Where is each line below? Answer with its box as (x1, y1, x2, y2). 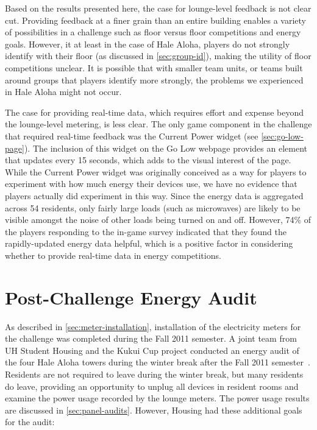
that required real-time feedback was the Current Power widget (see (5, 129, 258, 142)
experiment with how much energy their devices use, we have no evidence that (5, 177, 297, 190)
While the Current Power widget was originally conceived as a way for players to (5, 165, 307, 178)
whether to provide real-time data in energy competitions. (5, 248, 221, 261)
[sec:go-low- (261, 129, 304, 142)
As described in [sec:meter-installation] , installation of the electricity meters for (5, 320, 301, 333)
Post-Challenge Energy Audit (5, 284, 257, 309)
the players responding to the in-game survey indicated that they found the (5, 225, 287, 238)
